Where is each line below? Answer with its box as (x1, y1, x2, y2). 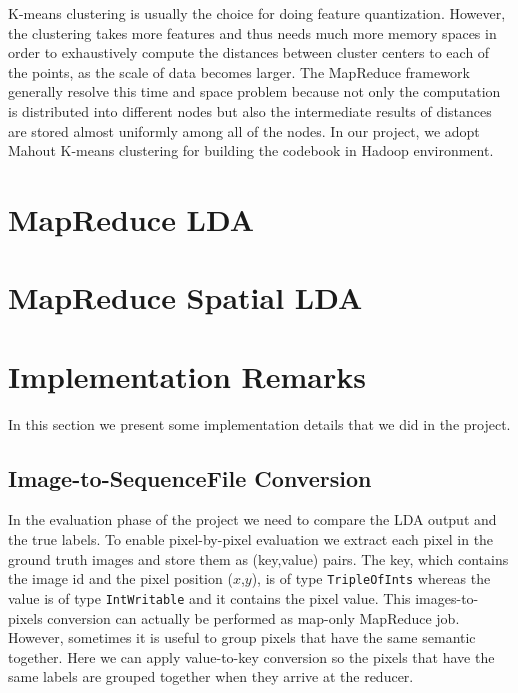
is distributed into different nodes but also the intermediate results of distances (8, 100, 492, 121)
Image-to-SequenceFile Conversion (8, 462, 372, 493)
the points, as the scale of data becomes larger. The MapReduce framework (8, 61, 470, 82)
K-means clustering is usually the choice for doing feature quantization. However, (8, 3, 506, 23)
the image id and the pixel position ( (8, 568, 233, 589)
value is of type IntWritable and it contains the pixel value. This (8, 587, 411, 608)
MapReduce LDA (8, 198, 255, 239)
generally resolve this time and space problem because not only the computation (8, 81, 501, 102)
